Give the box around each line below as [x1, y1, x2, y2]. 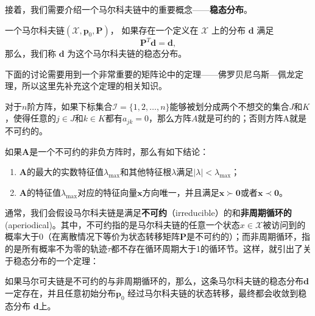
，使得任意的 [5, 112, 56, 124]
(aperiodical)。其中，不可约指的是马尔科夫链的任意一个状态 [5, 218, 240, 231]
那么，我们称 [5, 47, 56, 60]
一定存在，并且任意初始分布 [5, 286, 116, 299]
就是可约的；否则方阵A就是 [197, 112, 306, 124]
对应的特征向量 [77, 185, 138, 198]
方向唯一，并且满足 [142, 185, 219, 198]
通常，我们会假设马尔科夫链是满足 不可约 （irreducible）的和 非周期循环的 [5, 206, 292, 219]
